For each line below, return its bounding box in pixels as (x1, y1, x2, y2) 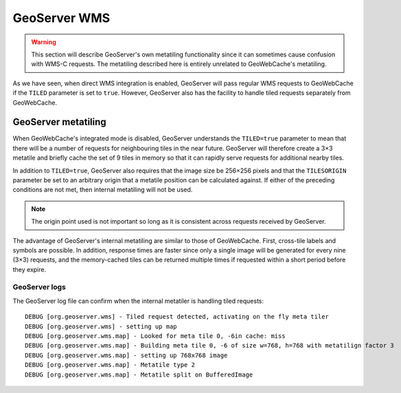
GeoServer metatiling (12, 116, 106, 128)
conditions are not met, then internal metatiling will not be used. (12, 186, 193, 194)
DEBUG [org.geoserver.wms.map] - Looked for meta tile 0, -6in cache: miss (25, 332, 286, 340)
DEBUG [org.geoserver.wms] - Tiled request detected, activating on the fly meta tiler (25, 313, 330, 321)
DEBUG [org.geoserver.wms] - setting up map (25, 322, 178, 330)
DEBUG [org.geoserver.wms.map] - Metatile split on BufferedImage (25, 370, 253, 379)
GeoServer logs (12, 282, 67, 292)
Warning (31, 38, 56, 46)
